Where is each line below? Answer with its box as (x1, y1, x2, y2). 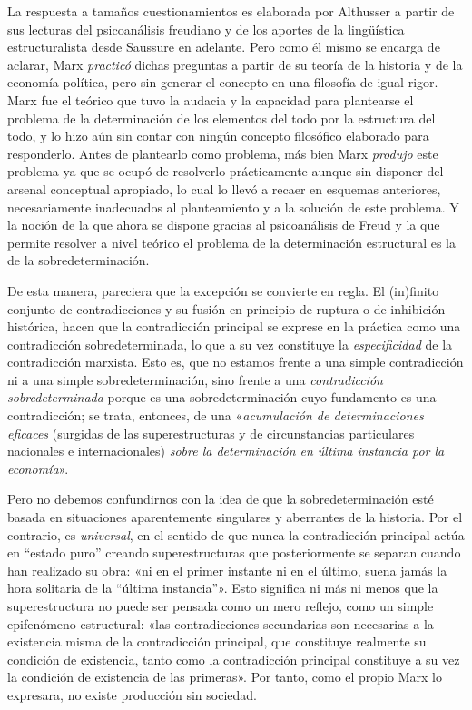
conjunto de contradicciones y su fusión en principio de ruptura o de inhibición (7, 299, 446, 318)
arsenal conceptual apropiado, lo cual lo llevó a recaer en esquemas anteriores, (7, 179, 441, 198)
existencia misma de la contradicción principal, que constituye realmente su (7, 632, 427, 651)
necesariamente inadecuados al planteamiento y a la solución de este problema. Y (7, 197, 459, 216)
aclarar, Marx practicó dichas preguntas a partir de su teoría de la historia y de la (7, 54, 463, 74)
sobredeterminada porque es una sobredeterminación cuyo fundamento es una (7, 388, 437, 407)
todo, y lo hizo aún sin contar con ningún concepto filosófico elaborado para (7, 126, 429, 145)
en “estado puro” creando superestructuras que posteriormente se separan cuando (7, 543, 461, 562)
